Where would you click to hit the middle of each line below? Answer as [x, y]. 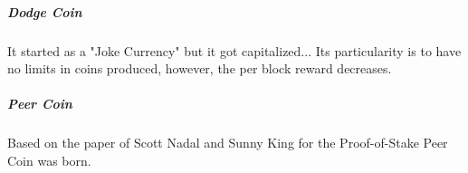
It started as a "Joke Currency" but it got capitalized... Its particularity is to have [234, 50]
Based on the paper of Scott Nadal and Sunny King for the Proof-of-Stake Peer [228, 143]
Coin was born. [49, 160]
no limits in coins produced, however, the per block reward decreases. [200, 68]
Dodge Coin [45, 11]
